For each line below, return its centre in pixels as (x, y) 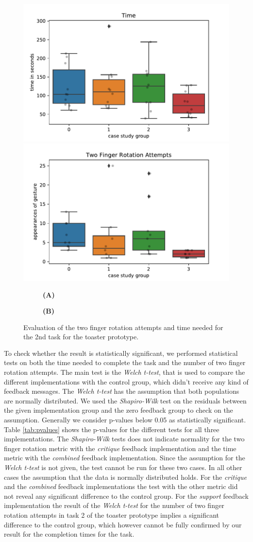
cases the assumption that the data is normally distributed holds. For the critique (125, 477)
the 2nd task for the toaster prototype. (81, 337)
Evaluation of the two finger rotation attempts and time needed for (123, 327)
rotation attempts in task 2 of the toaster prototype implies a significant (112, 515)
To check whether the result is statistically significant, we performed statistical (121, 353)
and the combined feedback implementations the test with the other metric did (121, 486)
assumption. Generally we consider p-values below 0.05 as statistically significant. (125, 420)
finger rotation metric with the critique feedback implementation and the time (120, 448)
